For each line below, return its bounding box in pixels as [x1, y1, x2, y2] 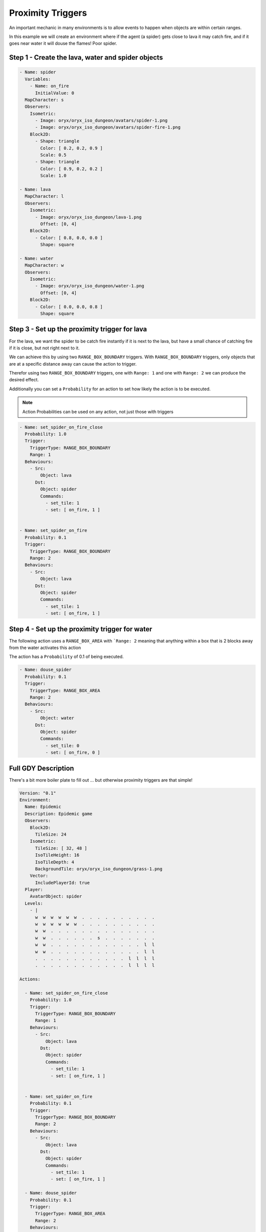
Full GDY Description [9, 764, 74, 772]
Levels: [25, 900, 43, 906]
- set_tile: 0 [45, 743, 80, 749]
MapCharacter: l [25, 194, 64, 199]
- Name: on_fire [30, 83, 69, 89]
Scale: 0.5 [40, 152, 66, 158]
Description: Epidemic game [25, 811, 93, 817]
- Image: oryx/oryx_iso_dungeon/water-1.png [35, 283, 145, 289]
